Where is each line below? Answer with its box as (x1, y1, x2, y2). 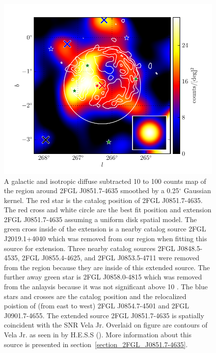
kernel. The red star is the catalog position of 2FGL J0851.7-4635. (4, 195, 203, 205)
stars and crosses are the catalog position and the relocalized (4, 291, 187, 301)
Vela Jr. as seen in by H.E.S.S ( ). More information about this (4, 329, 191, 339)
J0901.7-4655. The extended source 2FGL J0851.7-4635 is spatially (4, 310, 204, 320)
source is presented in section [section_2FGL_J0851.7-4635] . (4, 339, 188, 349)
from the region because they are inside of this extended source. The (4, 262, 210, 272)
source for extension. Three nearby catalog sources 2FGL (4, 243, 175, 253)
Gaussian (184, 185, 211, 196)
